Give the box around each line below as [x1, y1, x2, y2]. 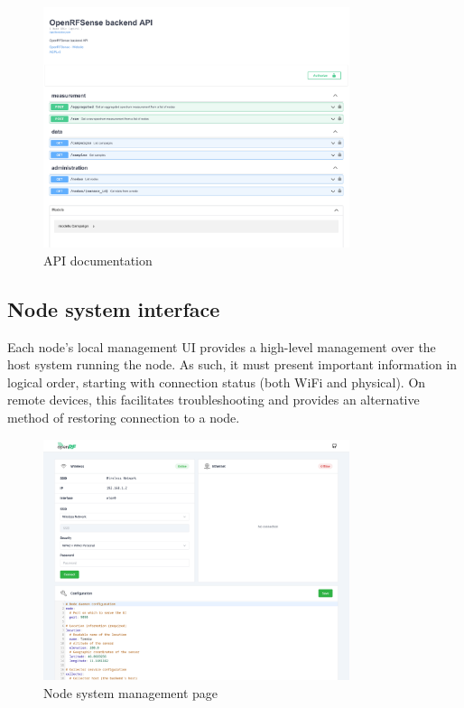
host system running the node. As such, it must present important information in [7, 355, 458, 374]
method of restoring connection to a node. [7, 408, 240, 427]
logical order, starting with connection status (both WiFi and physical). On [7, 372, 426, 391]
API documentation [43, 250, 153, 269]
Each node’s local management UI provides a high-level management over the [7, 337, 436, 356]
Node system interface [7, 294, 220, 322]
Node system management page [43, 683, 218, 702]
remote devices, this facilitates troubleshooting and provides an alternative [7, 390, 420, 409]
